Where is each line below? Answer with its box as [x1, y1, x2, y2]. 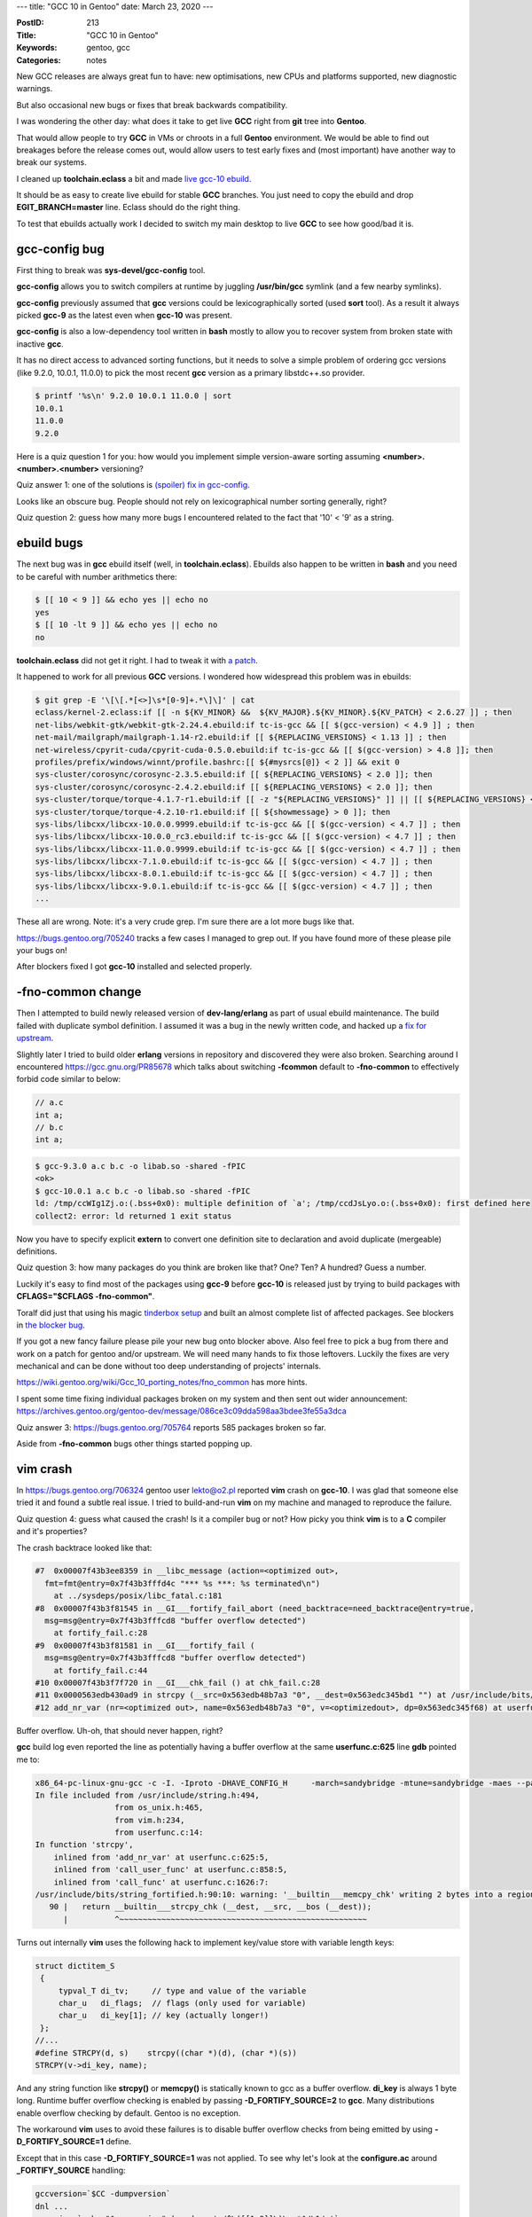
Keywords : [16, 43, 58, 53]
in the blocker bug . [16, 1320, 86, 1330]
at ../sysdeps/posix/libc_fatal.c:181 [53, 1591, 223, 1601]
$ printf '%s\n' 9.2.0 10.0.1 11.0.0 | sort [35, 391, 232, 401]
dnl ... [35, 2201, 68, 2212]
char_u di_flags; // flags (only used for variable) [58, 1998, 307, 2008]
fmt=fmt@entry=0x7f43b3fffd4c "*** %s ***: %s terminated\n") [44, 1579, 321, 1588]
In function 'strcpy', [35, 1840, 134, 1850]
